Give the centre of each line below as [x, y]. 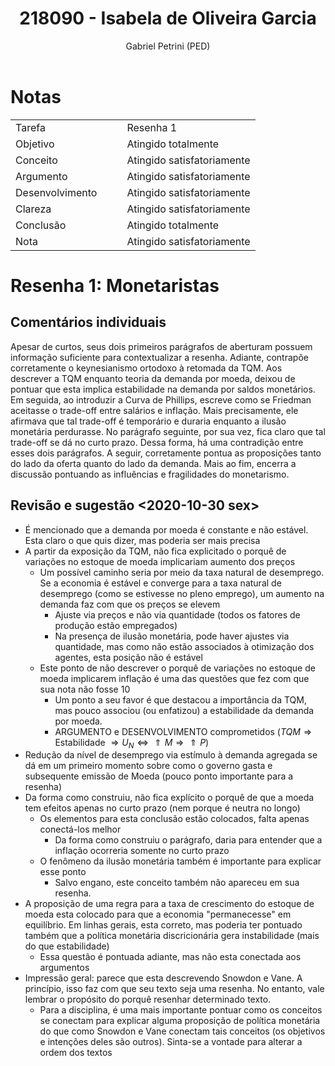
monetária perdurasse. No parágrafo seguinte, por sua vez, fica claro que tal [168, 431]
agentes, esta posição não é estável [128, 657]
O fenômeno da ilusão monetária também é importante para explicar [180, 861]
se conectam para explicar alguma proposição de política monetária [180, 1021]
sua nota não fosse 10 [85, 689]
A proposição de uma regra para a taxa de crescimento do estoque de [169, 904]
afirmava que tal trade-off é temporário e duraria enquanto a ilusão [148, 421]
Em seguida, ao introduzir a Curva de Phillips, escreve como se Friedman [161, 399]
